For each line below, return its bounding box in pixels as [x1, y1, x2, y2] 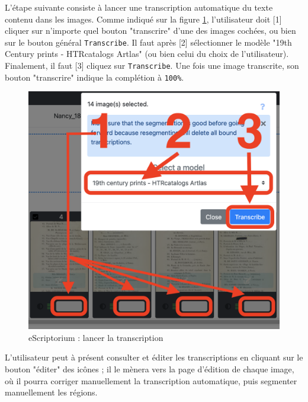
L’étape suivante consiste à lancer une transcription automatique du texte [5, 1, 273, 13]
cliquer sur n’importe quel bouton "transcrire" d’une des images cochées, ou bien [5, 24, 296, 37]
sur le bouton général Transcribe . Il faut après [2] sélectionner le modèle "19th [5, 36, 292, 48]
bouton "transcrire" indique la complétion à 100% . [5, 71, 184, 83]
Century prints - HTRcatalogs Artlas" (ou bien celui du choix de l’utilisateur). [5, 47, 289, 60]
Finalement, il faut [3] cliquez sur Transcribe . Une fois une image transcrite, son [5, 59, 299, 72]
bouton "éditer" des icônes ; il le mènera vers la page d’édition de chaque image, [5, 362, 294, 375]
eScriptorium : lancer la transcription [28, 331, 163, 343]
